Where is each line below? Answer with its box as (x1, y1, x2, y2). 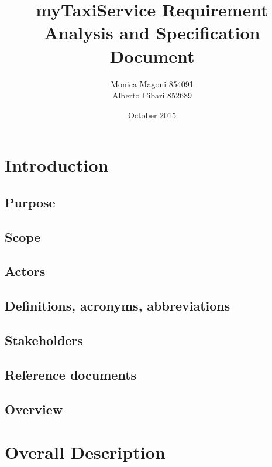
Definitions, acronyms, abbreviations (5, 296, 230, 315)
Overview (5, 400, 63, 418)
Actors (5, 262, 46, 280)
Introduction (5, 153, 109, 177)
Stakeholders (5, 330, 83, 349)
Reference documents (5, 365, 137, 383)
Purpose (5, 193, 56, 211)
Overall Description (5, 440, 166, 464)
